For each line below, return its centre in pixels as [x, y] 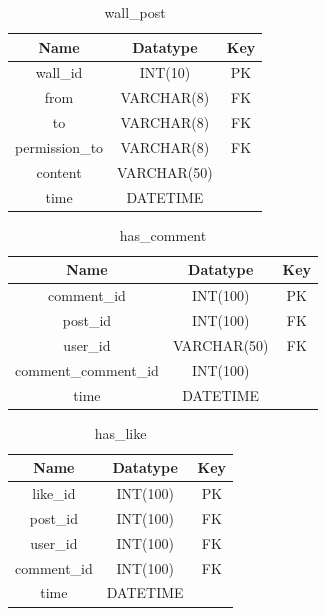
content [59, 171]
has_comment [163, 234]
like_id [54, 493]
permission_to [59, 146]
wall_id [59, 72]
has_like [120, 432]
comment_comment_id [87, 369]
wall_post [135, 12]
